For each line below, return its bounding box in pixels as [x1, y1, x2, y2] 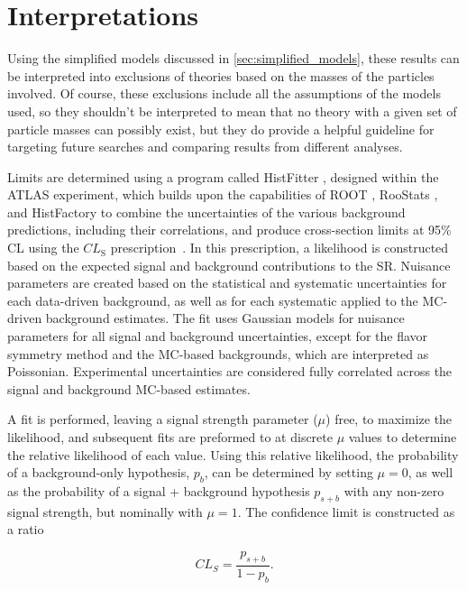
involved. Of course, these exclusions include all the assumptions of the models [7, 84, 441, 103]
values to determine [348, 428, 457, 446]
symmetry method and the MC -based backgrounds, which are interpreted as [7, 344, 429, 363]
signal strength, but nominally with [7, 502, 203, 521]
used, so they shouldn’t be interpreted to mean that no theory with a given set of [7, 101, 457, 120]
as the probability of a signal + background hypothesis [7, 481, 310, 500]
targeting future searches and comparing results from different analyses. [7, 137, 403, 156]
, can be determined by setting [204, 463, 373, 482]
